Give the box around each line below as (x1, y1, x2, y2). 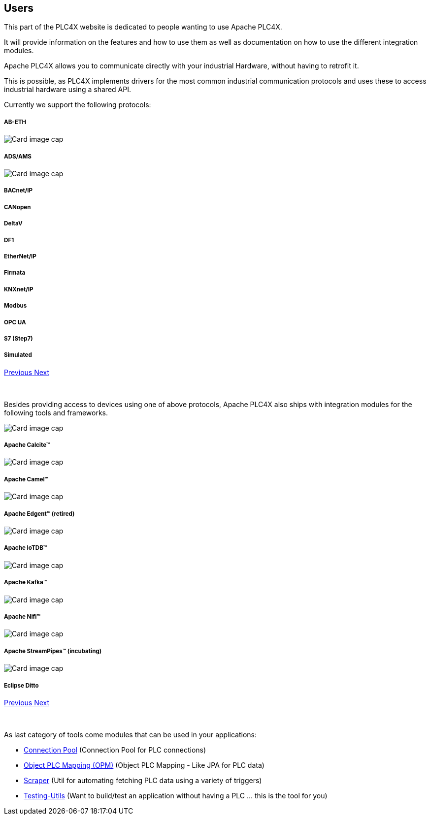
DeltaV (4, 220, 23, 227)
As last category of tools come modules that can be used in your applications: (4, 730, 257, 739)
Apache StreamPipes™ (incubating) (4, 647, 102, 655)
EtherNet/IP (4, 252, 36, 260)
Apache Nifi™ (4, 613, 40, 620)
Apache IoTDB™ (4, 544, 47, 552)
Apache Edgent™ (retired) (4, 510, 75, 517)
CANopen (4, 203, 31, 211)
